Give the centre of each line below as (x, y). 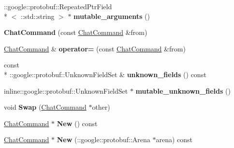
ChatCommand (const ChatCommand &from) (76, 32)
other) (101, 107)
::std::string (37, 16)
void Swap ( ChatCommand (45, 107)
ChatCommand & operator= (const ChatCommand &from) (95, 48)
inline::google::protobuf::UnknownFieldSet (66, 90)
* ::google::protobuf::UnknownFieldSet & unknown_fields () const (105, 74)
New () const (77, 123)
